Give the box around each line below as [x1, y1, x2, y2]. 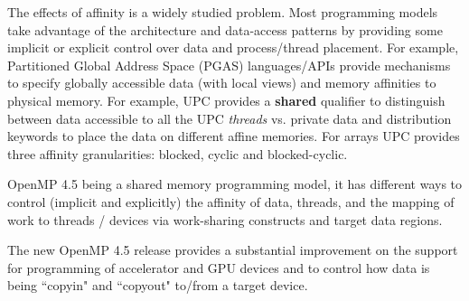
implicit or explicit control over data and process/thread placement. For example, [7, 38, 459, 57]
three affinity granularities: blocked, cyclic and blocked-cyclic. [7, 144, 348, 163]
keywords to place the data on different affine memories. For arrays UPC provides [7, 127, 460, 146]
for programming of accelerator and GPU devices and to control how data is [7, 258, 430, 277]
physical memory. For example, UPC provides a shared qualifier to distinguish [7, 90, 446, 109]
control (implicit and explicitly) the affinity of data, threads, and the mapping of [7, 192, 455, 211]
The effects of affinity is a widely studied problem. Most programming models [7, 3, 438, 21]
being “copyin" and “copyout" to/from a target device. [7, 276, 308, 295]
